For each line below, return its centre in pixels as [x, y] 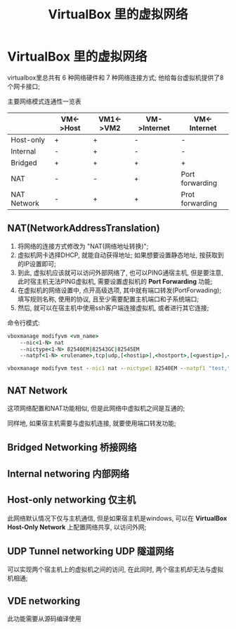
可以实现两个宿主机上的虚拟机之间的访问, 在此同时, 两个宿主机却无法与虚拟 [115, 569]
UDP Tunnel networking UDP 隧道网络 [91, 551]
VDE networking [44, 600]
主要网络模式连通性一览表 [44, 101]
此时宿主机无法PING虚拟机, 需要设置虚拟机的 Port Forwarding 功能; [115, 281]
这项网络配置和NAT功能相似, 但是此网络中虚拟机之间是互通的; [96, 408]
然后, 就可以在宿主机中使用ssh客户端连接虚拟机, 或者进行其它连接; [113, 308]
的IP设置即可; [37, 263]
